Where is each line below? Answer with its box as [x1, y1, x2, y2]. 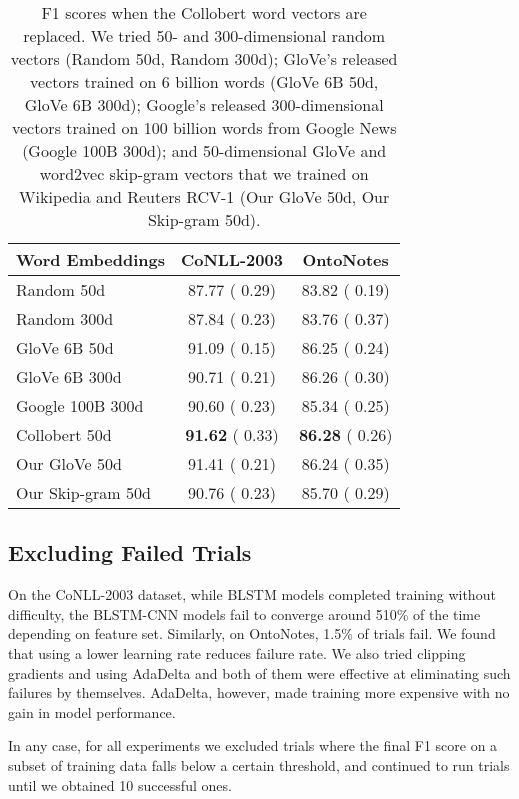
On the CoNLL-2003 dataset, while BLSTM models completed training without [8, 584, 496, 605]
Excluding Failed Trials [8, 537, 252, 568]
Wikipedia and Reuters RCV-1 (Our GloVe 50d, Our [19, 185, 390, 208]
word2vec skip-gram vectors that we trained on [39, 162, 369, 185]
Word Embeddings [16, 248, 165, 271]
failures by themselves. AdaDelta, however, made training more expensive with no [8, 682, 510, 703]
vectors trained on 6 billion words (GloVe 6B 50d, [30, 70, 379, 93]
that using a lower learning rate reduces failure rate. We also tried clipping [8, 642, 466, 663]
